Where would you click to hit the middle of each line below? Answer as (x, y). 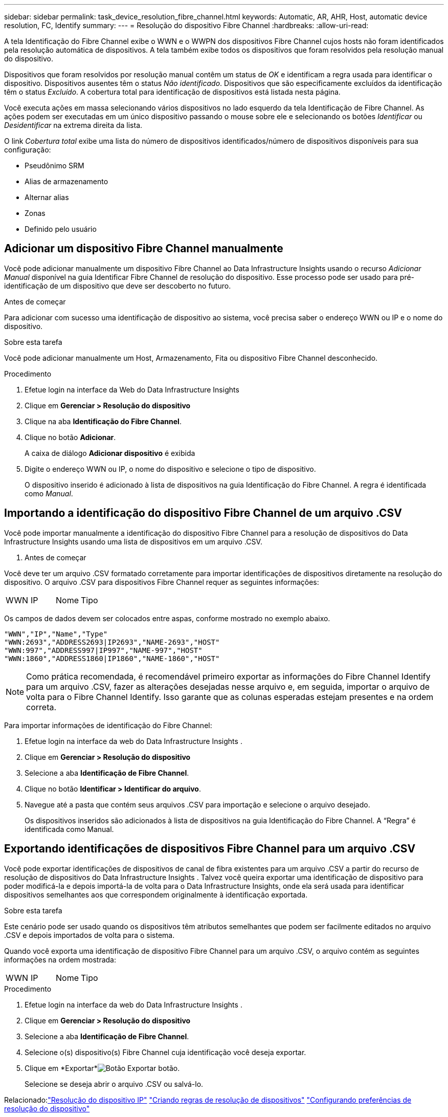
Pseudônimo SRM (54, 166)
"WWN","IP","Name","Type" (56, 634)
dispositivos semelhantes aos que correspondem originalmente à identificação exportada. (156, 894)
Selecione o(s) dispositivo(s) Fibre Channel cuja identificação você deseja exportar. (165, 1052)
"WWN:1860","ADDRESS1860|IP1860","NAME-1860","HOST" (112, 658)
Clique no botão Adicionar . (70, 437)
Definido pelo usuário (61, 229)
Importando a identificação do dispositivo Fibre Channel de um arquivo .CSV (203, 513)
